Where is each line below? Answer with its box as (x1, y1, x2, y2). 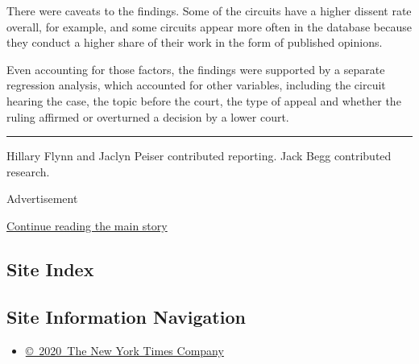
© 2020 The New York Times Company (25, 341, 224, 358)
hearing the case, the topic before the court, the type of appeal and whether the (6, 92, 401, 109)
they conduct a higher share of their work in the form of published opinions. (6, 34, 383, 51)
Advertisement (6, 190, 78, 207)
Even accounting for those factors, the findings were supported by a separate (6, 60, 385, 77)
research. (6, 163, 50, 180)
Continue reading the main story (6, 217, 168, 234)
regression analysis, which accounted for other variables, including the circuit (6, 77, 386, 93)
